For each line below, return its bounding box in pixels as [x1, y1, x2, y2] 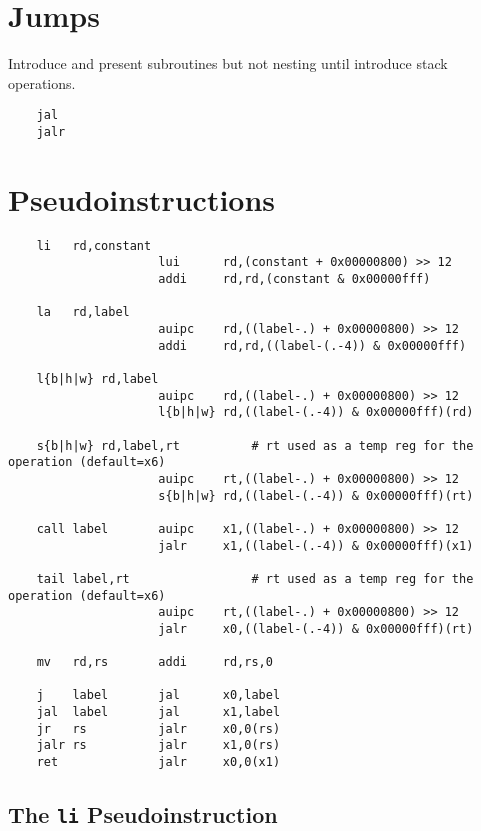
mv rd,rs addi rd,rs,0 [36, 655, 273, 670]
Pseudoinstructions [8, 178, 276, 219]
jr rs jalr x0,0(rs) [36, 721, 281, 736]
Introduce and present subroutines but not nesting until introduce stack [8, 53, 448, 74]
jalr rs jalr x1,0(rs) [36, 738, 281, 753]
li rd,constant [36, 238, 152, 253]
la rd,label [36, 305, 130, 320]
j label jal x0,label [36, 688, 281, 703]
